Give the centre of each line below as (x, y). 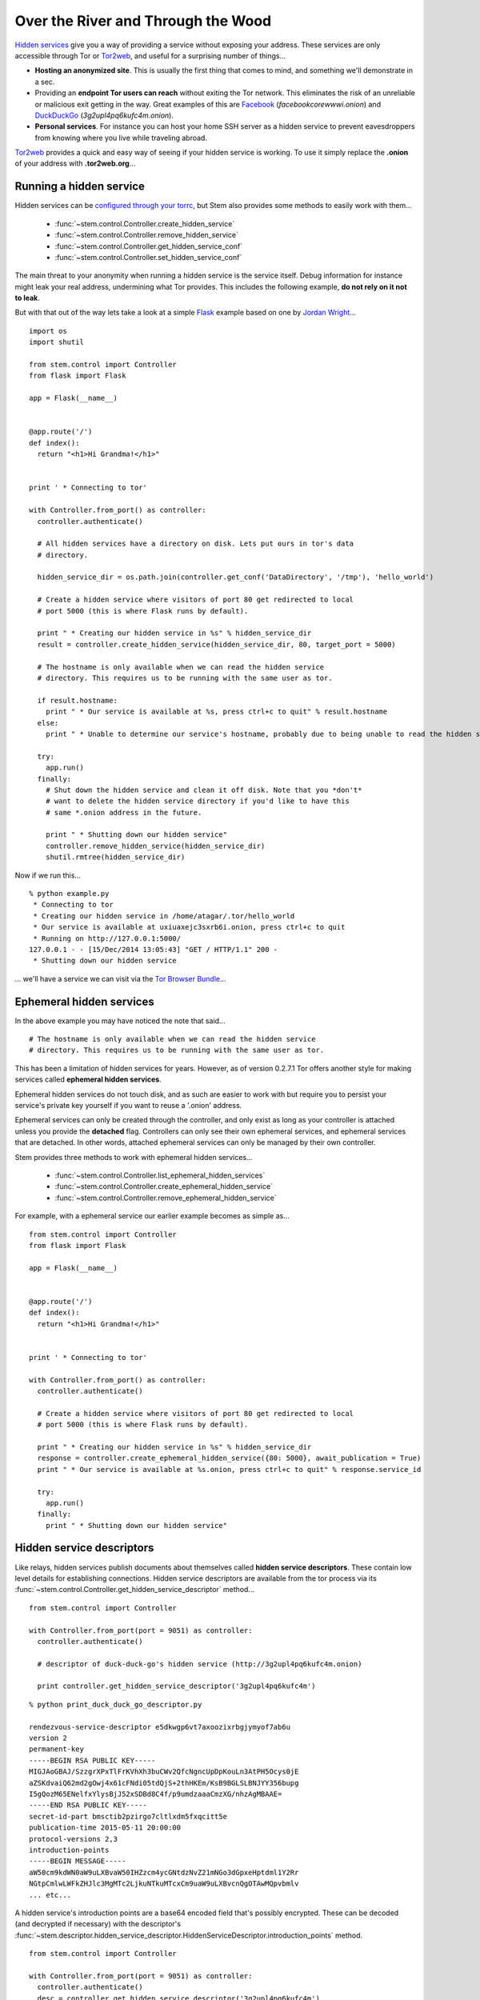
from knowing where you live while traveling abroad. (121, 138)
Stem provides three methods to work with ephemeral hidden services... (134, 1157)
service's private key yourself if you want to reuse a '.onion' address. (128, 1105)
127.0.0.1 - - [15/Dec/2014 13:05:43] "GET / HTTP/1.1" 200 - (154, 949)
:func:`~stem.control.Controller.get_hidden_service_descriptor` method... (135, 1590)
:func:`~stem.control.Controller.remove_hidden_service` (147, 235)
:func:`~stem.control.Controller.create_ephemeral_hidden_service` (164, 1186)
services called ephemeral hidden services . (88, 1079)
